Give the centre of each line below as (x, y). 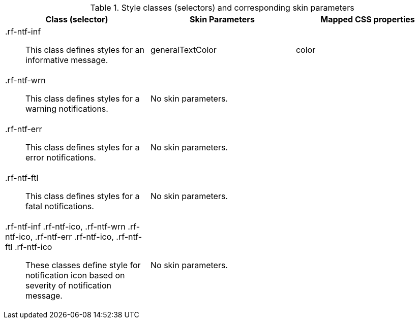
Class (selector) (77, 19)
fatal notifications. (60, 206)
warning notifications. (67, 109)
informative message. (67, 60)
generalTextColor (183, 50)
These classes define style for (83, 265)
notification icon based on (75, 275)
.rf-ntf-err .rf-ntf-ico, (74, 237)
